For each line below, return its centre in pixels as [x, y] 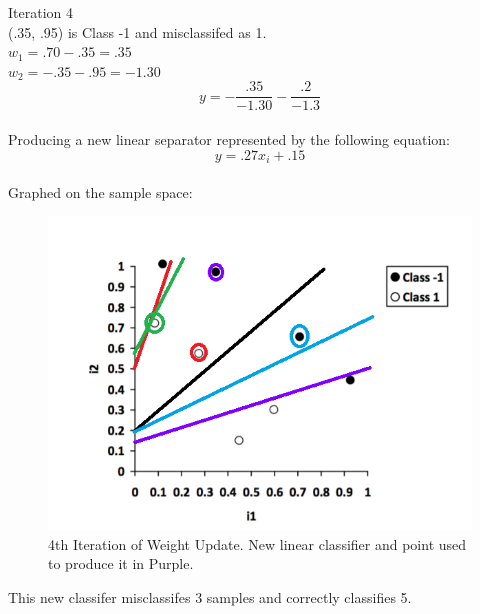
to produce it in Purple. [121, 563]
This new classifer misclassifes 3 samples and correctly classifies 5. [210, 596]
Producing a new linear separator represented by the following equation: [229, 139]
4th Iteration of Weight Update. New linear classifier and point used [257, 543]
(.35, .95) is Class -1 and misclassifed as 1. [137, 31]
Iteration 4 [40, 12]
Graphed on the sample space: [100, 191]
